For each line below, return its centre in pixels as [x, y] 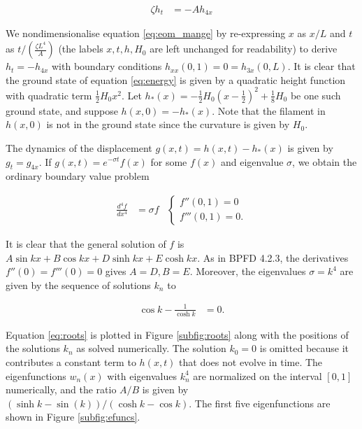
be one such [316, 95]
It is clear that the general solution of [86, 243]
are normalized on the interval [258, 375]
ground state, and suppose [62, 110]
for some [169, 161]
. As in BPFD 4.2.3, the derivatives [273, 257]
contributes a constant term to [71, 361]
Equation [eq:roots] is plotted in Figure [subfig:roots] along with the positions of [177, 334]
